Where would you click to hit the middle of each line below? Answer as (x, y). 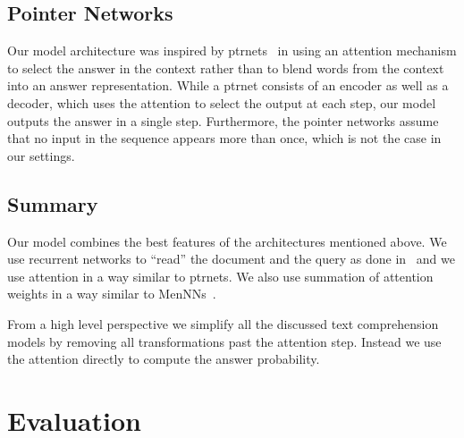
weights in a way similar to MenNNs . (112, 294)
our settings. (41, 155)
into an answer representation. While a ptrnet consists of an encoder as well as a (228, 85)
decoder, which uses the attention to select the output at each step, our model (222, 102)
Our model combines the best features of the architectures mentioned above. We (227, 241)
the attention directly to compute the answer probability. (164, 359)
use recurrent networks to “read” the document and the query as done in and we (231, 259)
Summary (53, 203)
